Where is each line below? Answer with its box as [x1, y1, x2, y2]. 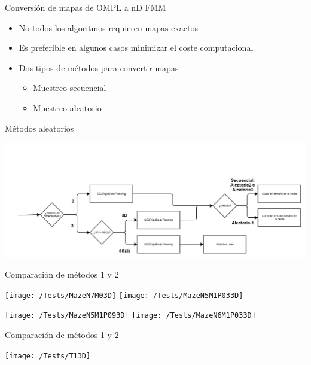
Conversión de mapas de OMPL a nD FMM [5, 1, 166, 13]
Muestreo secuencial [33, 81, 106, 94]
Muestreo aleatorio [33, 101, 102, 114]
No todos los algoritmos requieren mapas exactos [19, 21, 198, 34]
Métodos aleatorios [5, 121, 74, 134]
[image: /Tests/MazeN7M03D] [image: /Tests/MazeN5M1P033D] [5, 291, 243, 300]
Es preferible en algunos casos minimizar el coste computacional [19, 41, 254, 54]
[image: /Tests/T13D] [5, 351, 91, 360]
